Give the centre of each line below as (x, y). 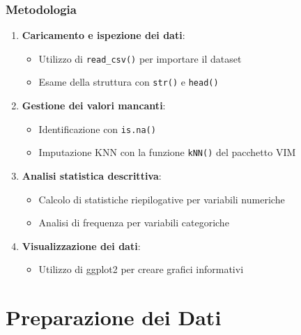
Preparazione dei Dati (114, 317)
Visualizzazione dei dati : (81, 246)
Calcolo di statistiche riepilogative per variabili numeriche (162, 199)
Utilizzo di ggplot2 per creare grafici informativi (141, 269)
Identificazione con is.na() (97, 128)
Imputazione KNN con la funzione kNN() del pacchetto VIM (167, 152)
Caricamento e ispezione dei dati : (103, 35)
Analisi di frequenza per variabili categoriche (134, 223)
